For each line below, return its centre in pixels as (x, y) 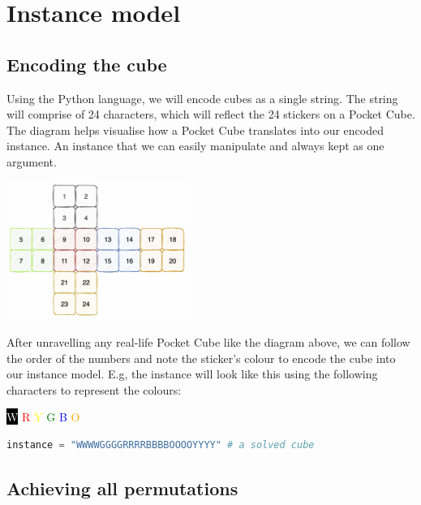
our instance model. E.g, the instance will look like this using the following (192, 374)
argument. (32, 161)
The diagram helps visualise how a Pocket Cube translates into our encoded (195, 129)
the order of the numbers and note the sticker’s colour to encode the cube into (201, 358)
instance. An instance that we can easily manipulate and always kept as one (195, 146)
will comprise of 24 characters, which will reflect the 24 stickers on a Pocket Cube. (211, 114)
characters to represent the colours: (94, 389)
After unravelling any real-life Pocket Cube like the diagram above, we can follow (208, 341)
